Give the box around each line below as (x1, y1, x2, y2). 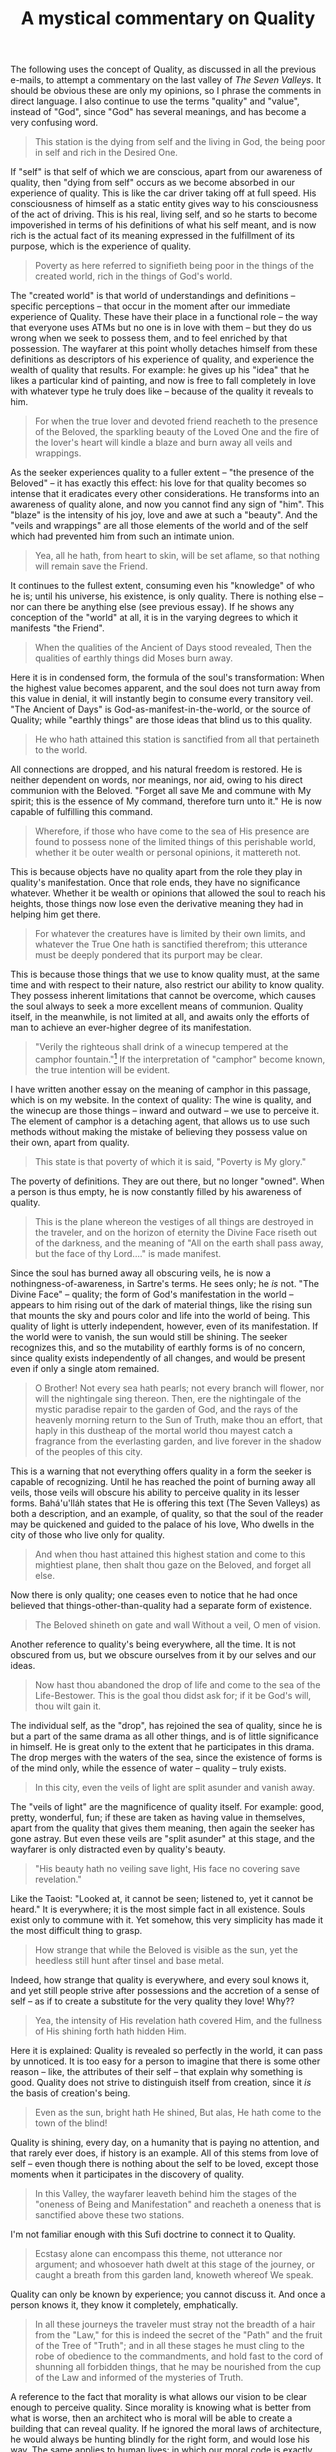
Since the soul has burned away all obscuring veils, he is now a (10, 1267, 272, 1279)
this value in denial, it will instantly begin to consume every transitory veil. (10, 693, 314, 705)
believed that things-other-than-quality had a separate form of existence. (10, 1599, 312, 1611)
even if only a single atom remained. (10, 1362, 160, 1374)
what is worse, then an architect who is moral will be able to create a (10, 2412, 293, 2424)
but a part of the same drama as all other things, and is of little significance (10, 1730, 319, 1742)
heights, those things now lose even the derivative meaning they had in (10, 898, 304, 910)
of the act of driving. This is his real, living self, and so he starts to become (10, 208, 318, 221)
